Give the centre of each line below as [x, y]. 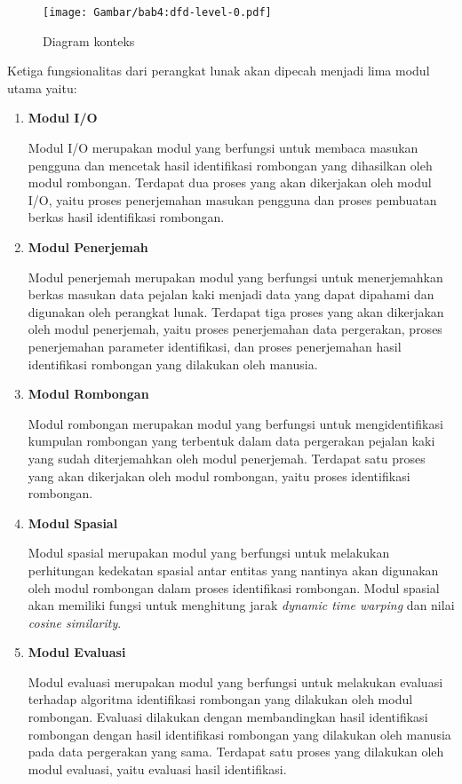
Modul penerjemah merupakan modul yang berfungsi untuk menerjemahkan [235, 277]
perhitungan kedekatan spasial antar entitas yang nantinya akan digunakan [233, 570]
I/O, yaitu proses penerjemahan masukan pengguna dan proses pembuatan [232, 199]
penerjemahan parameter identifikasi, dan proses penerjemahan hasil [215, 346]
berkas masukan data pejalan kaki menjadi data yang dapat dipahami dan [231, 294]
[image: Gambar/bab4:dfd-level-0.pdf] [157, 12]
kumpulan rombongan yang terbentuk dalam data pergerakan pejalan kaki [231, 441]
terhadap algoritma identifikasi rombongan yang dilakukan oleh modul [220, 699]
